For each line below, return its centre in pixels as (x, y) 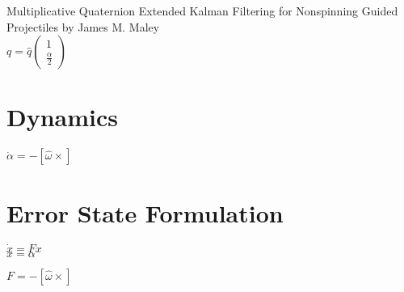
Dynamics (63, 117)
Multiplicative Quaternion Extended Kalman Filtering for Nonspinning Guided (202, 11)
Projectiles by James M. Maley (83, 26)
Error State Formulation (145, 212)
